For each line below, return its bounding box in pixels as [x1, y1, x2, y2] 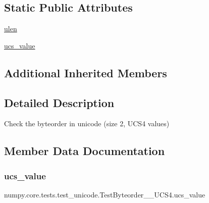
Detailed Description [4, 94, 115, 110]
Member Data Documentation [4, 143, 165, 159]
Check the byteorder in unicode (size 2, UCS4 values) [4, 118, 170, 129]
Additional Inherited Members [4, 65, 167, 80]
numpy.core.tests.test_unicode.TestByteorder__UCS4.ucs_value [4, 189, 205, 199]
